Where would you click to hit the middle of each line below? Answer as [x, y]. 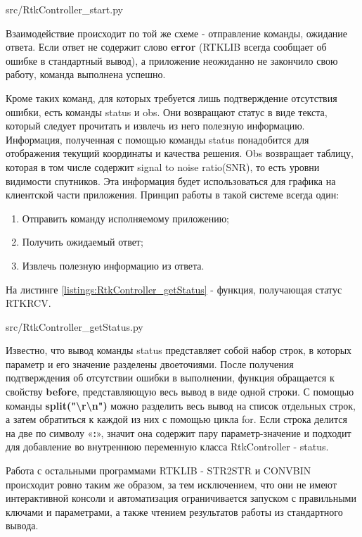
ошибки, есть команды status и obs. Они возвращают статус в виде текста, [167, 112]
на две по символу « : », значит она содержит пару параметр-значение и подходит [179, 432]
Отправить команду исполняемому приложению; [125, 218]
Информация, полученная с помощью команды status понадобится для [157, 139]
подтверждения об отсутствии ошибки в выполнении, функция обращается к [170, 378]
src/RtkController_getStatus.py [75, 326]
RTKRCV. [28, 303]
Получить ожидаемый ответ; [83, 242]
